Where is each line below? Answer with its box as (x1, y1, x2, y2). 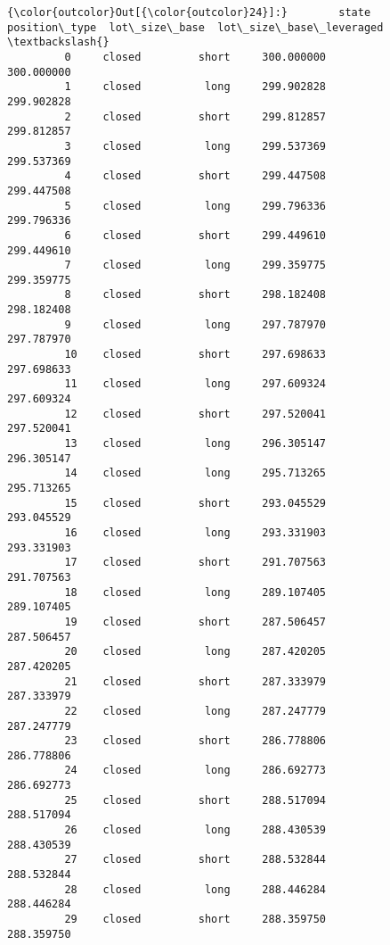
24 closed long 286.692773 (64, 764, 326, 777)
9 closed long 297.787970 (64, 318, 326, 331)
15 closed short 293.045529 (64, 496, 326, 510)
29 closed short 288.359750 (64, 913, 326, 926)
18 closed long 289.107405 (64, 585, 326, 599)
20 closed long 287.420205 (64, 645, 326, 659)
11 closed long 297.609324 (64, 377, 326, 391)
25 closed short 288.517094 (64, 793, 326, 807)
